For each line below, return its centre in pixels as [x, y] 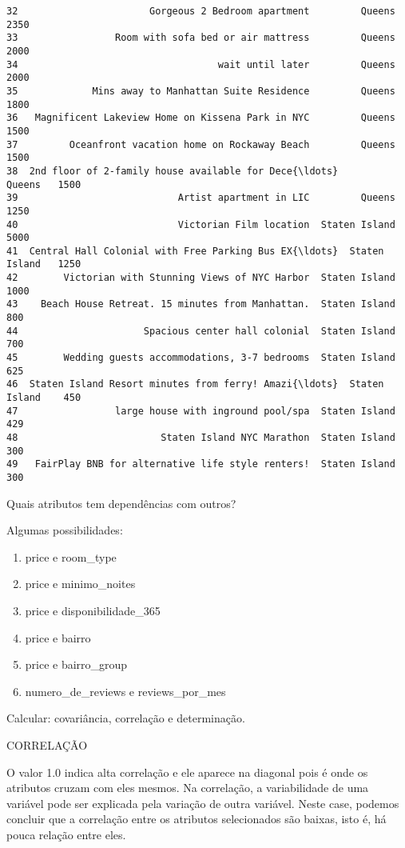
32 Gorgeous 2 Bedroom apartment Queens [201, 11]
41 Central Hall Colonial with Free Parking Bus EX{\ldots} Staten [195, 251]
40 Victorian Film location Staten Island [201, 224]
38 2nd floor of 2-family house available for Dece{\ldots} [173, 171]
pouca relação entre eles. [66, 834]
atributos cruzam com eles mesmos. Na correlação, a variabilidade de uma [188, 788]
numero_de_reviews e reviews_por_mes [125, 691]
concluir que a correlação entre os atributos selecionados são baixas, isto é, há [197, 819]
